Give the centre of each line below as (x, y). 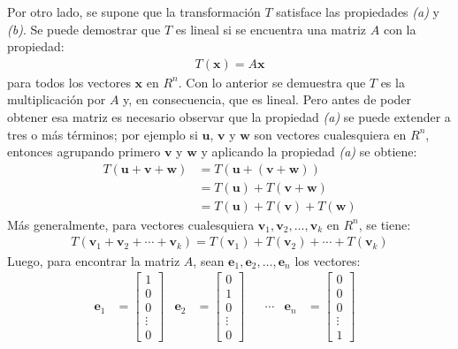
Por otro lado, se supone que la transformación (134, 11)
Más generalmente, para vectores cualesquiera (131, 224)
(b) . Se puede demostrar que (84, 29)
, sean (209, 260)
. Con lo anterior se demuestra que (272, 82)
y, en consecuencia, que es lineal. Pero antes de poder (267, 99)
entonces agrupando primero (84, 152)
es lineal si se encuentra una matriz (271, 29)
